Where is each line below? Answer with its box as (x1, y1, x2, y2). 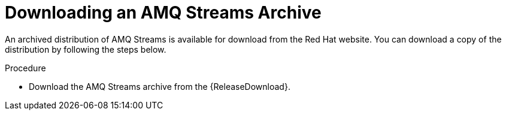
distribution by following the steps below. (5, 44, 166, 55)
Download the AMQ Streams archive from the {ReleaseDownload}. (29, 81, 290, 92)
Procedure (5, 62, 46, 73)
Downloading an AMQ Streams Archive (5, 2, 322, 23)
